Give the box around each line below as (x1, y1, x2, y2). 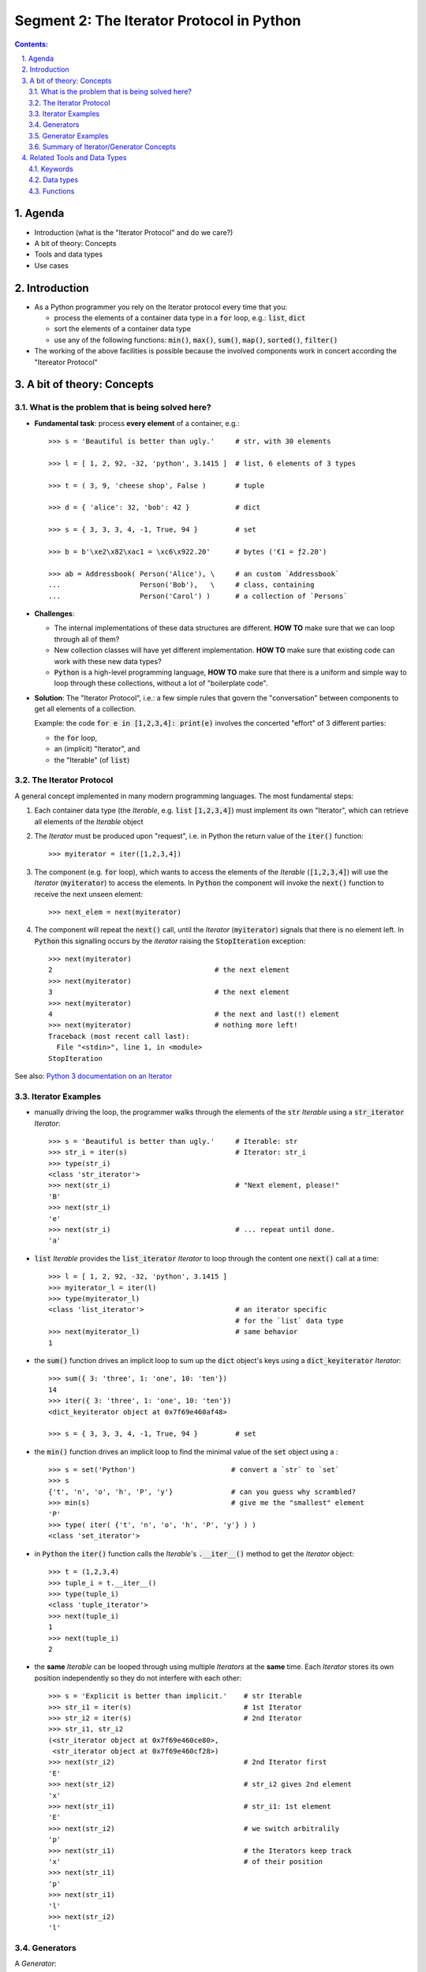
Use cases (34, 260, 69, 270)
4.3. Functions (28, 186, 75, 196)
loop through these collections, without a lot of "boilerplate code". (54, 678, 268, 688)
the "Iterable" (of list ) (54, 755, 130, 764)
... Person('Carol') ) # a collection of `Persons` (48, 592, 348, 600)
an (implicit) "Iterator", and (54, 744, 140, 753)
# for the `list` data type (235, 1316, 344, 1325)
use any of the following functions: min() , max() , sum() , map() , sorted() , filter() (54, 335, 338, 345)
